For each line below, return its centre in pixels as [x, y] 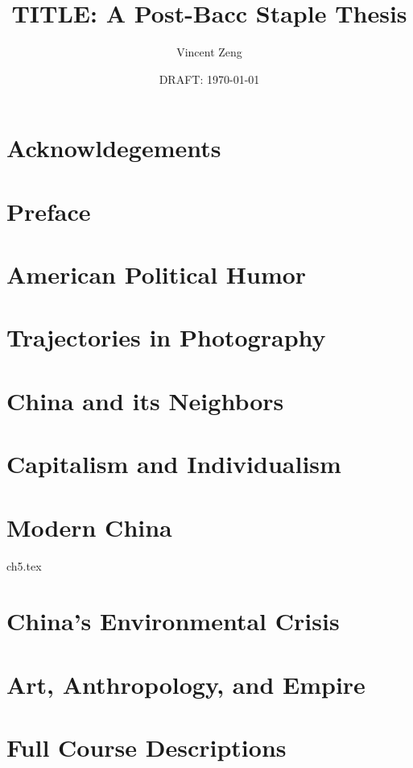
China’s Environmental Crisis [173, 621]
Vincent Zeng [209, 52]
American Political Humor [157, 274]
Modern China [89, 527]
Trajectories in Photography [166, 337]
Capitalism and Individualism [174, 464]
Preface [49, 211]
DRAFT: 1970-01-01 [209, 79]
